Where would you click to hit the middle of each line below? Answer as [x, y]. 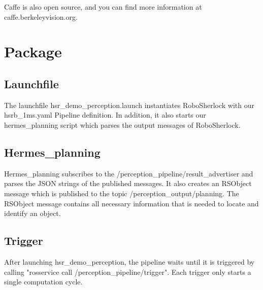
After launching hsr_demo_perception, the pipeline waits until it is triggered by [129, 261]
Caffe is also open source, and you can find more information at [103, 7]
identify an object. [32, 213]
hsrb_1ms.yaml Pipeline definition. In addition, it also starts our [105, 115]
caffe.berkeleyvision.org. [41, 16]
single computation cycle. [43, 282]
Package [33, 51]
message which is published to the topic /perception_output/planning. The [122, 193]
